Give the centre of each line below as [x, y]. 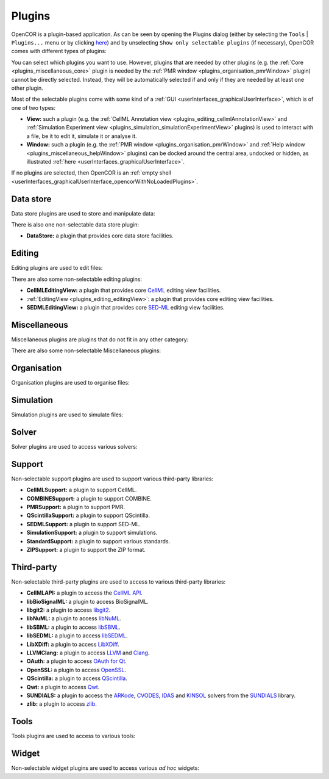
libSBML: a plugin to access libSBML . [74, 627]
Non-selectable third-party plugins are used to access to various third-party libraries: [119, 582]
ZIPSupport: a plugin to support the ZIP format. [86, 550]
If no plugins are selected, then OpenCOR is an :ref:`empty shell [91, 173]
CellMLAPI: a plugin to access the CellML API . [85, 593]
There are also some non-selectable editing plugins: [77, 279]
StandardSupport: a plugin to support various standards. [98, 541]
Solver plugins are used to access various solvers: [74, 446]
